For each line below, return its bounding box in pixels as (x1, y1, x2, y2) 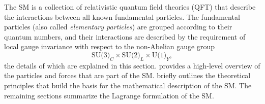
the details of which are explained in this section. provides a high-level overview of (4, 60, 260, 71)
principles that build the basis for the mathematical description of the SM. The (4, 80, 252, 90)
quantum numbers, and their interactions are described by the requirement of (4, 31, 246, 42)
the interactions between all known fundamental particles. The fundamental (4, 11, 240, 22)
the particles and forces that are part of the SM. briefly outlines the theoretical (4, 70, 251, 81)
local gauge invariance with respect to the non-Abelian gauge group (4, 41, 215, 52)
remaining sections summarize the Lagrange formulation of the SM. (4, 90, 214, 100)
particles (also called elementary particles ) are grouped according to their (4, 21, 232, 32)
